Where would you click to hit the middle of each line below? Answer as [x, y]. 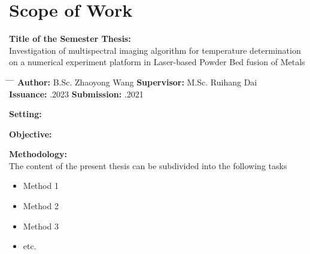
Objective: [31, 134]
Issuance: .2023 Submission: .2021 [76, 94]
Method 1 [41, 186]
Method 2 [41, 206]
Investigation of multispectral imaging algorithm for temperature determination [155, 50]
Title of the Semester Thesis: [70, 39]
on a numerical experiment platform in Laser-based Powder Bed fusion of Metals [157, 62]
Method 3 [41, 226]
